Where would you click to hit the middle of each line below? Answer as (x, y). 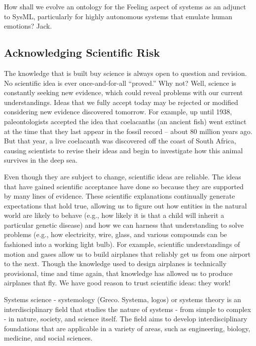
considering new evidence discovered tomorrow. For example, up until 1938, (118, 112)
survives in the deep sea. (41, 160)
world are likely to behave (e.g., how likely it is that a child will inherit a (114, 215)
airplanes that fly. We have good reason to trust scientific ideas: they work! (117, 283)
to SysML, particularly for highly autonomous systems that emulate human (118, 16)
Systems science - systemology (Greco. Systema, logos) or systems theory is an (123, 299)
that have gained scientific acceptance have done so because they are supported (124, 186)
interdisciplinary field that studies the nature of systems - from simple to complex (128, 309)
